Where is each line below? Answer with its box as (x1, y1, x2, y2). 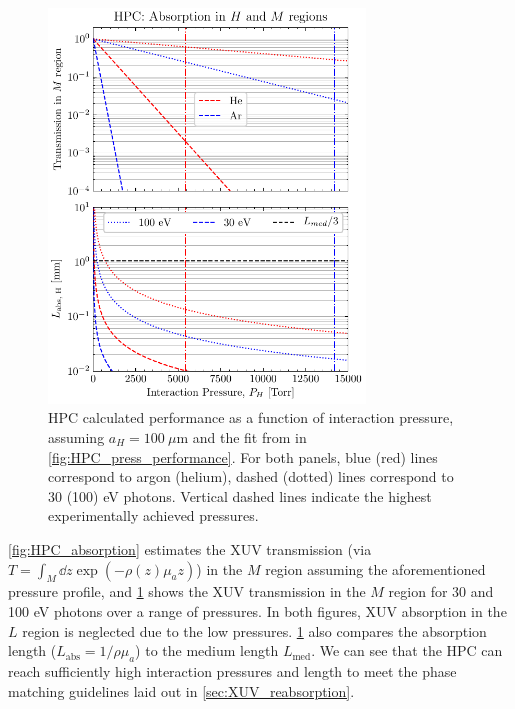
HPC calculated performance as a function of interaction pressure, (48, 407, 454, 428)
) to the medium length (135, 640, 279, 661)
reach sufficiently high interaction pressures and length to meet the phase (8, 660, 457, 681)
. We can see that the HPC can (311, 640, 503, 661)
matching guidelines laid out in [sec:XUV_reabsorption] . (8, 680, 355, 701)
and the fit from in (192, 426, 307, 447)
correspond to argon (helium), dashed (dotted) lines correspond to (48, 466, 454, 487)
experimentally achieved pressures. (48, 505, 259, 526)
